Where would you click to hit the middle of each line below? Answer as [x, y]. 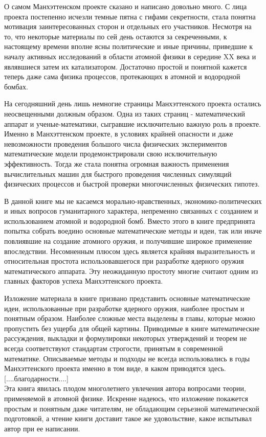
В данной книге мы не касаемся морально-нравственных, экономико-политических [133, 201]
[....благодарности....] [36, 378]
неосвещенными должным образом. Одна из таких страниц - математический [125, 113]
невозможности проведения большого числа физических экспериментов [116, 143]
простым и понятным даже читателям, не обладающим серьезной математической [132, 408]
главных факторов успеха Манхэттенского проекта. [84, 281]
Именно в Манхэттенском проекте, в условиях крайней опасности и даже [119, 134]
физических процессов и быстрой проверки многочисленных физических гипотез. [132, 184]
